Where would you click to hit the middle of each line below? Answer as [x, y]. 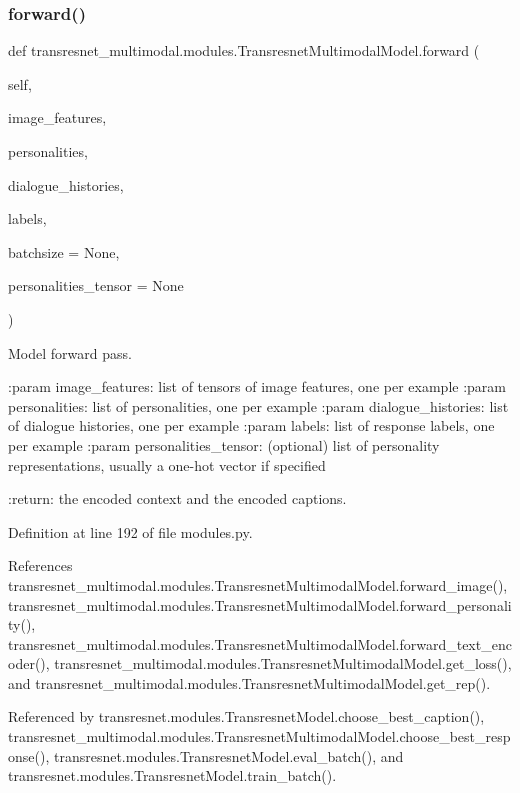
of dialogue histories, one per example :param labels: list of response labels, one [251, 425]
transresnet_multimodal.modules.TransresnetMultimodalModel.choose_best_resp [259, 736]
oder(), [29, 663]
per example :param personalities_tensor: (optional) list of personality [224, 444]
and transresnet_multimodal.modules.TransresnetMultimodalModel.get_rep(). [249, 682]
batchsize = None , [64, 251]
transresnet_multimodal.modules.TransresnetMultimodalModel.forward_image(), [258, 584]
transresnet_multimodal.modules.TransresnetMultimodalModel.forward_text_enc [260, 643]
